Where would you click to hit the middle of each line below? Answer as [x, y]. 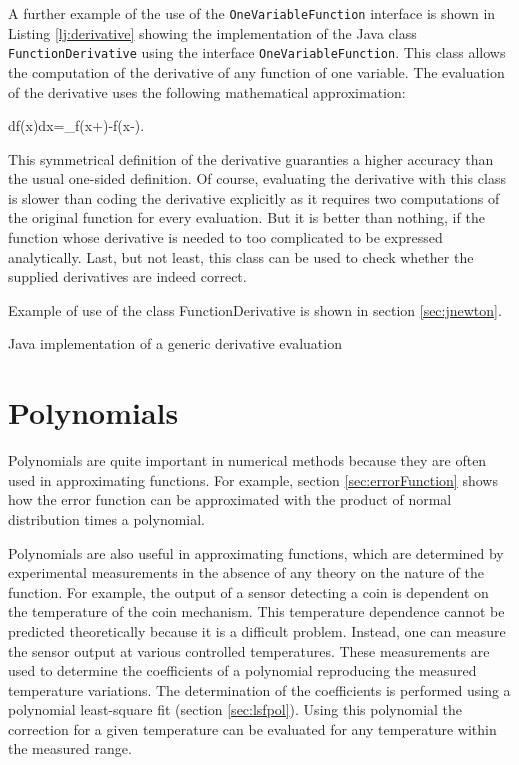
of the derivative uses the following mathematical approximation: [207, 91]
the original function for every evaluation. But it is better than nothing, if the [246, 217]
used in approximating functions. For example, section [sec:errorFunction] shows [253, 479]
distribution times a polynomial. [107, 518]
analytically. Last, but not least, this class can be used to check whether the [241, 256]
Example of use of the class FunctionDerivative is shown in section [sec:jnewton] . [255, 309]
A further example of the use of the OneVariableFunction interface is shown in [252, 13]
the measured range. [70, 748]
